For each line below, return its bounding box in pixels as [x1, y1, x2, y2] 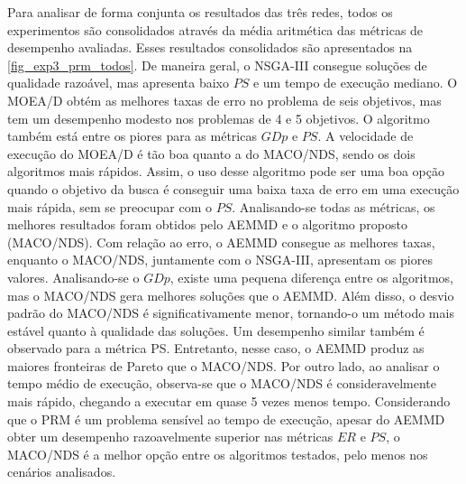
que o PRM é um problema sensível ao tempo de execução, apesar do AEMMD [7, 409, 445, 428]
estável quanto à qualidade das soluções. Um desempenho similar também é [7, 321, 425, 340]
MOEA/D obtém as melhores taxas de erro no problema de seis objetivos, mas [7, 90, 442, 109]
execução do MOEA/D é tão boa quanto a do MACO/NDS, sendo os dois [7, 144, 416, 163]
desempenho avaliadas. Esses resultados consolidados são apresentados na [7, 38, 413, 57]
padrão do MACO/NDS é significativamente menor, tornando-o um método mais [7, 303, 454, 322]
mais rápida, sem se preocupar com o [7, 197, 213, 216]
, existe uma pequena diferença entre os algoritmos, [169, 267, 453, 286]
